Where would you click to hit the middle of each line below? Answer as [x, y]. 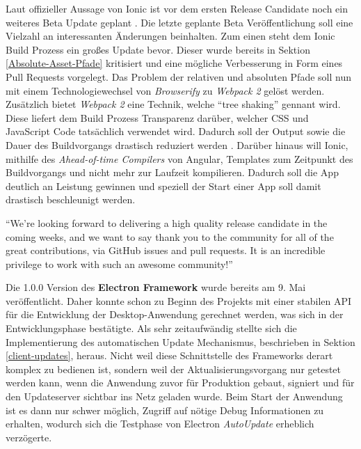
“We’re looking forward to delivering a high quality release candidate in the [167, 222]
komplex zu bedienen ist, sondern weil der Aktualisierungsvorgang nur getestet [174, 369]
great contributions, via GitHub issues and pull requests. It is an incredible [166, 250]
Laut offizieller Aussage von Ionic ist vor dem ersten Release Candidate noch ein [177, 8]
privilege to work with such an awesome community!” [119, 263]
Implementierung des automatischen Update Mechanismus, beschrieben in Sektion [180, 341]
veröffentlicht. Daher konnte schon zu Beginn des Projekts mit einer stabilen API [179, 300]
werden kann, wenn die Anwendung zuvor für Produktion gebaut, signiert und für [180, 383]
